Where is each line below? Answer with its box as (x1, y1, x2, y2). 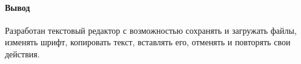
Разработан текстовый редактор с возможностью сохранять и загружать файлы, (5, 24, 297, 36)
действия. (5, 47, 40, 60)
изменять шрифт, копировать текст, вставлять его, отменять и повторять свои (5, 36, 291, 48)
